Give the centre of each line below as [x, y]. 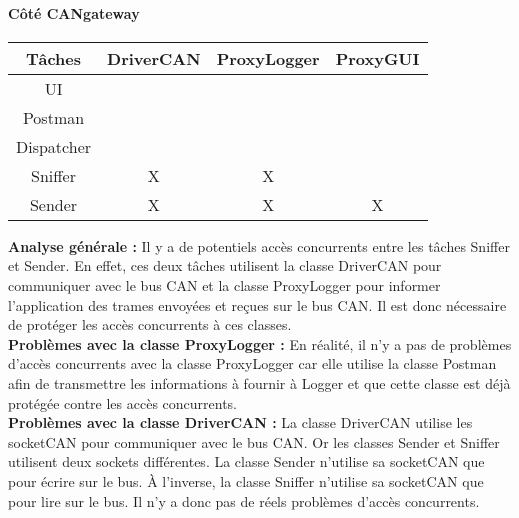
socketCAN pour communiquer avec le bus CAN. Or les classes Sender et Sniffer [254, 441]
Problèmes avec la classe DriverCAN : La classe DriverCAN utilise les [240, 422]
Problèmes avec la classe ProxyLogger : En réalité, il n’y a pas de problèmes [260, 343]
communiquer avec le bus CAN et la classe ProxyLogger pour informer [224, 284]
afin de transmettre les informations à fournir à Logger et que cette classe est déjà [259, 382]
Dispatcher [54, 146]
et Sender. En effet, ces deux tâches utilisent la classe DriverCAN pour [225, 265]
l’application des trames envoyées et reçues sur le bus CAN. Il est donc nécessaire [257, 304]
